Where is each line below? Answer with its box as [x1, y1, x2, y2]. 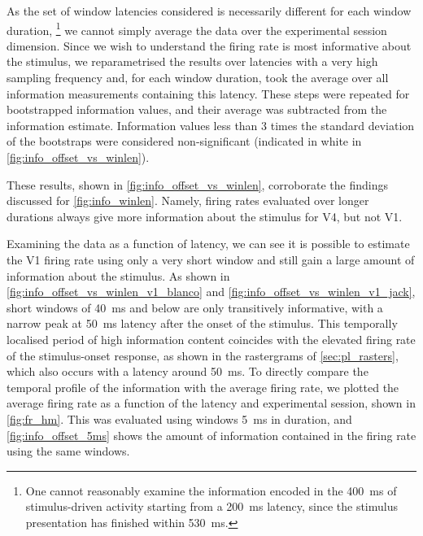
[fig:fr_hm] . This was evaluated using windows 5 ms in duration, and [7, 410, 352, 427]
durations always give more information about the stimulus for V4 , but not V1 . [7, 207, 403, 224]
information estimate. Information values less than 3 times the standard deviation [7, 116, 415, 133]
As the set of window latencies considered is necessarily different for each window [7, 2, 412, 19]
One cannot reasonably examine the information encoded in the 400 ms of [25, 482, 397, 499]
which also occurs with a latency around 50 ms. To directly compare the [7, 363, 368, 380]
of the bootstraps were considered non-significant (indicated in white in [7, 133, 362, 150]
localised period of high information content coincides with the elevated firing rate [7, 330, 416, 347]
